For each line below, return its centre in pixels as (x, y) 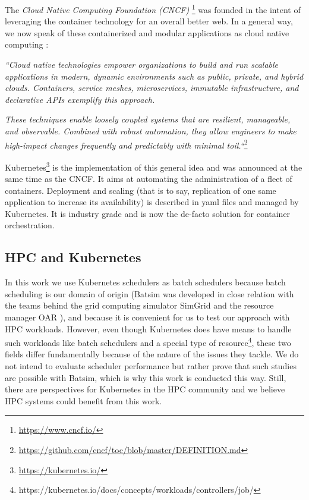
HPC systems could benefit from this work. (83, 400)
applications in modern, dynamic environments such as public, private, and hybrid (154, 76)
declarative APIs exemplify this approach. (80, 99)
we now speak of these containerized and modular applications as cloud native (147, 32)
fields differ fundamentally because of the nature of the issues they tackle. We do (152, 354)
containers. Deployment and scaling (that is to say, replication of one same (141, 190)
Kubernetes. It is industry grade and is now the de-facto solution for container (148, 213)
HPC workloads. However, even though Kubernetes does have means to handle (148, 328)
